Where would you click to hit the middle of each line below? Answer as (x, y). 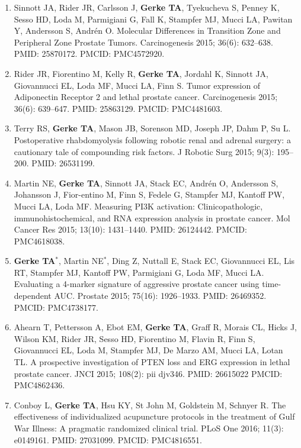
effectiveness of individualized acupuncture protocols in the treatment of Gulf (154, 416)
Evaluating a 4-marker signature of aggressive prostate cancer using (137, 284)
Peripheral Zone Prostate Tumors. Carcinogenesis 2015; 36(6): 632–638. (144, 42)
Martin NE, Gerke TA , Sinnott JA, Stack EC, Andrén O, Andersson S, (146, 183)
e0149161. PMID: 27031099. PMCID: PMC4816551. (108, 439)
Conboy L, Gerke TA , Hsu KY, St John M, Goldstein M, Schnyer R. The (150, 405)
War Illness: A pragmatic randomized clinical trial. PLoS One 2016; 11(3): (149, 428)
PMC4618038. (39, 241)
